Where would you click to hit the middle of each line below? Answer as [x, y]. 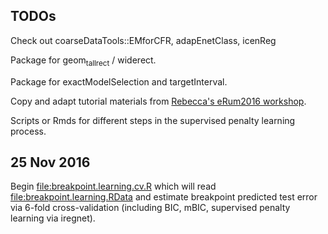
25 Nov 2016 [50, 162]
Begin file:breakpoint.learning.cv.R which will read [113, 186]
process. [28, 131]
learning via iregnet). [53, 218]
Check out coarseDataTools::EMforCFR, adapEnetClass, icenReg [143, 40]
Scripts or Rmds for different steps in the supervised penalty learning [153, 120]
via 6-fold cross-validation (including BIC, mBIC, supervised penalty [150, 208]
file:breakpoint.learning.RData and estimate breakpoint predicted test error [164, 197]
